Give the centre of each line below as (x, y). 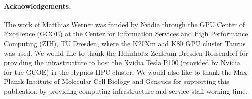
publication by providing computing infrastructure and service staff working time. (126, 91)
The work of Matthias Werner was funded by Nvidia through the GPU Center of (124, 24)
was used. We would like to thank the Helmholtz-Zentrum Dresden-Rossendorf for (126, 53)
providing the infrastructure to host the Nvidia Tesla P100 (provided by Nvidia (122, 62)
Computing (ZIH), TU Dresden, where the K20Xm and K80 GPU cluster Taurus (125, 43)
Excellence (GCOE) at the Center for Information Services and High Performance (126, 34)
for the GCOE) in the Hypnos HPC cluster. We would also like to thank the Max (126, 72)
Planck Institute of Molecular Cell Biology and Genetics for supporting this (117, 81)
